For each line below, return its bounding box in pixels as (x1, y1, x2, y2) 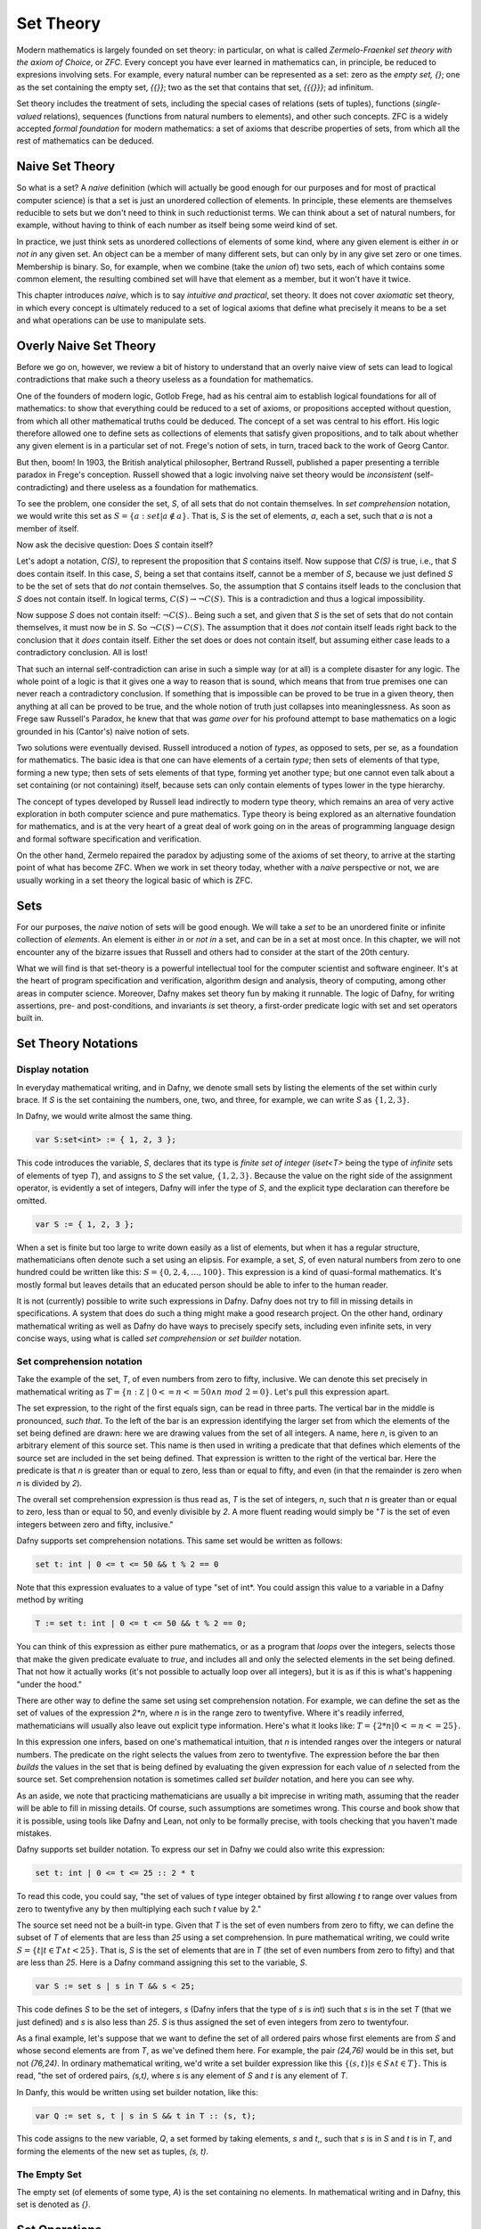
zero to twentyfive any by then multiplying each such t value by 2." (16, 1904, 262, 1914)
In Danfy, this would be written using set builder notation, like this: (16, 2086, 258, 2097)
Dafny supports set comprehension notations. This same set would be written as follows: (16, 1535, 343, 1546)
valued (16, 111, 42, 121)
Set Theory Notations (16, 1036, 138, 1051)
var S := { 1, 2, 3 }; (35, 1219, 135, 1230)
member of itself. (16, 522, 79, 534)
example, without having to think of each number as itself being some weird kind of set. (16, 219, 338, 231)
